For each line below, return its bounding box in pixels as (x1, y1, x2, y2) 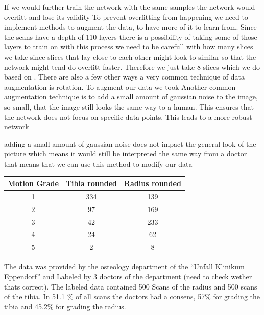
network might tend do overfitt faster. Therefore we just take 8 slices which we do (4, 61, 260, 72)
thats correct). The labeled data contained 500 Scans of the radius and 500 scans (4, 281, 257, 292)
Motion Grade (8, 178, 59, 188)
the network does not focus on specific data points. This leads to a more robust (4, 111, 252, 122)
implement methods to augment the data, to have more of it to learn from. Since (4, 21, 257, 32)
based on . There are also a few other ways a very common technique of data (4, 71, 245, 82)
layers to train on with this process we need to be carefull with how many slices (4, 41, 253, 52)
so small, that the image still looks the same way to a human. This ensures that (4, 101, 254, 112)
